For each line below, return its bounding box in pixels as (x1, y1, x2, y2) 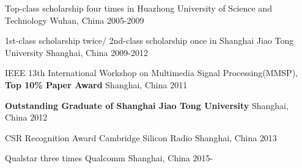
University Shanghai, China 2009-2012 (5, 46, 148, 58)
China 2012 (5, 111, 48, 124)
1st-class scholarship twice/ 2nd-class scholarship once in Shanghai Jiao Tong (5, 34, 294, 47)
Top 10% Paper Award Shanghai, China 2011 (5, 78, 188, 91)
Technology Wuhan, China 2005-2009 (5, 13, 144, 26)
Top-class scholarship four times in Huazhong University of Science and (5, 2, 272, 14)
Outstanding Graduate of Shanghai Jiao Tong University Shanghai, (5, 99, 289, 111)
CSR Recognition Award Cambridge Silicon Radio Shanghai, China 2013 (5, 131, 277, 144)
